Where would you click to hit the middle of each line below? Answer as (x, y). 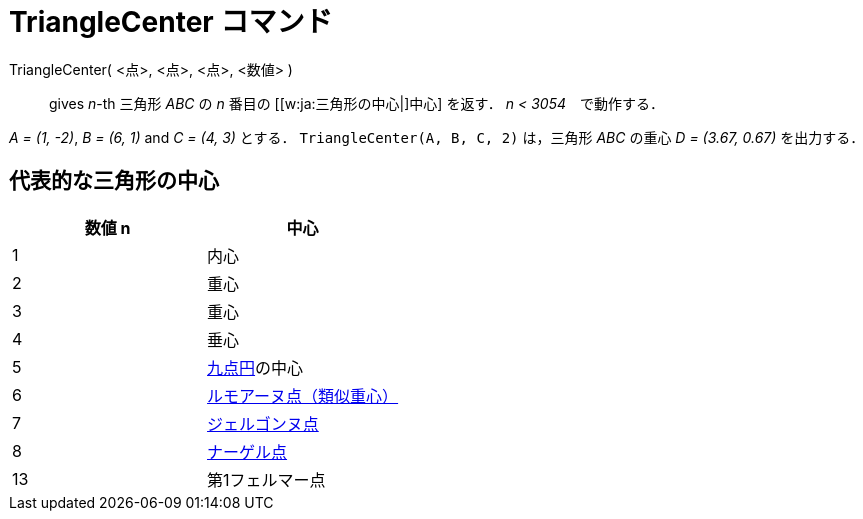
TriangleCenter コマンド (171, 22)
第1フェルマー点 (266, 479)
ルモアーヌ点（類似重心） (303, 395)
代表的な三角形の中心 (114, 181)
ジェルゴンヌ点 (263, 423)
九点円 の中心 (255, 367)
